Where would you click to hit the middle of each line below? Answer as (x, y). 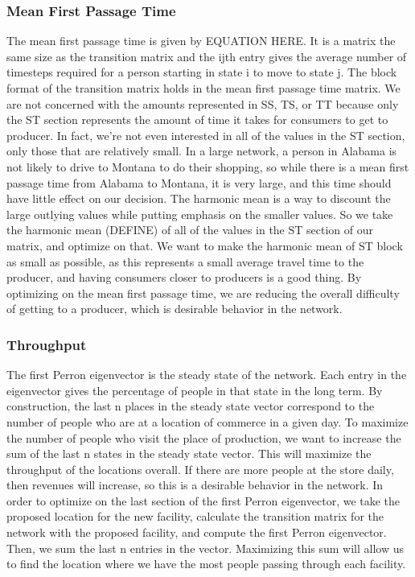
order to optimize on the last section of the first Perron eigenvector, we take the (203, 500)
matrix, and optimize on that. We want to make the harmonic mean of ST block (205, 245)
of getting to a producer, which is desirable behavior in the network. (175, 309)
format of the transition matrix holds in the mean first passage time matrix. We (203, 88)
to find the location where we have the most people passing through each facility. (206, 564)
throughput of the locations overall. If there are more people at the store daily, (200, 469)
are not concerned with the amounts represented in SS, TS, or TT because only (203, 103)
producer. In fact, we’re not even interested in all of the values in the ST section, (206, 135)
